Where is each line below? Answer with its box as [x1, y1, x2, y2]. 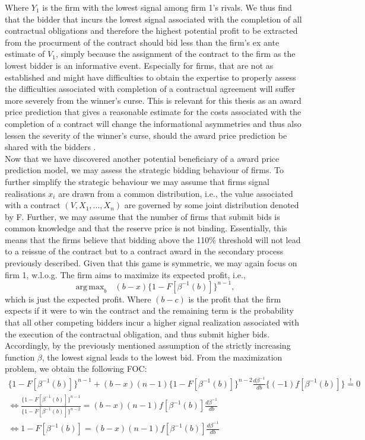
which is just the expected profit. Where [5, 292, 151, 305]
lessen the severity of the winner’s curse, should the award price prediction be [5, 129, 287, 141]
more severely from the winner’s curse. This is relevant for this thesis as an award [5, 94, 301, 106]
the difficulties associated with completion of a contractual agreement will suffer [5, 82, 296, 95]
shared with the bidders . [5, 141, 96, 153]
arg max [75, 282, 104, 291]
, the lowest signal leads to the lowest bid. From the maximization [42, 350, 283, 363]
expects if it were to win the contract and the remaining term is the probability [5, 304, 294, 317]
